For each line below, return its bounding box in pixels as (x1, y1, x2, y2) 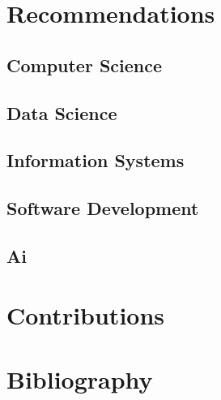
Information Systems (6, 148, 185, 173)
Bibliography (6, 362, 153, 395)
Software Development (6, 196, 199, 221)
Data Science (6, 100, 117, 125)
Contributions (6, 299, 165, 332)
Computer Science (6, 52, 163, 77)
